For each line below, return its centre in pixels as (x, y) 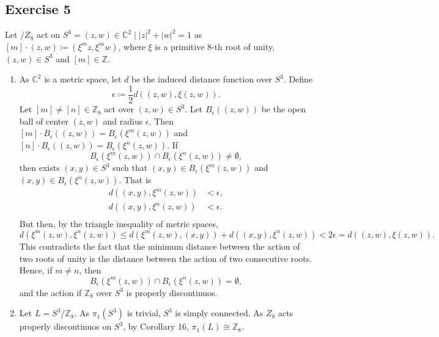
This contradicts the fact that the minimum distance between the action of (160, 246)
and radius (123, 121)
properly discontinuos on (65, 326)
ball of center (44, 121)
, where (132, 46)
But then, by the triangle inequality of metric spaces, (119, 224)
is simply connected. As (219, 313)
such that (130, 168)
